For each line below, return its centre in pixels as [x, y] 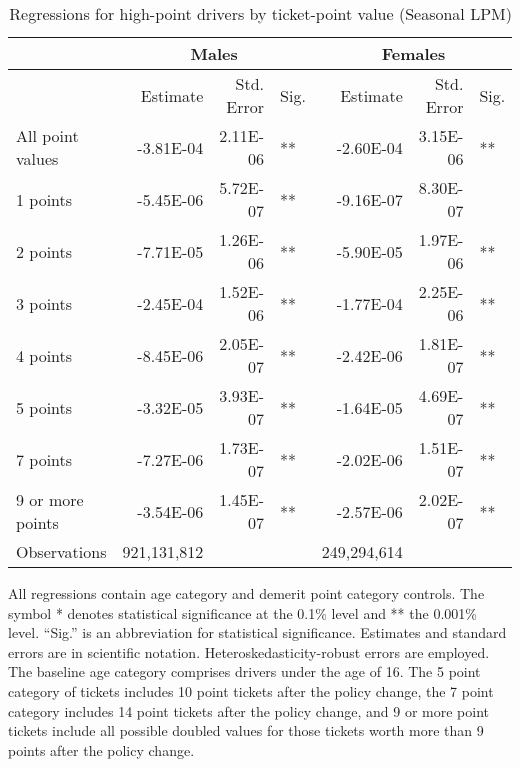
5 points [44, 407]
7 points [44, 459]
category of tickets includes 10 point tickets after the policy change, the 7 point [251, 690]
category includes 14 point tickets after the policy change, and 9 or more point [248, 710]
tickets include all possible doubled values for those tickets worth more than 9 [246, 730]
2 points [44, 251]
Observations [61, 551]
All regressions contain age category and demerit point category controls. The [246, 593]
